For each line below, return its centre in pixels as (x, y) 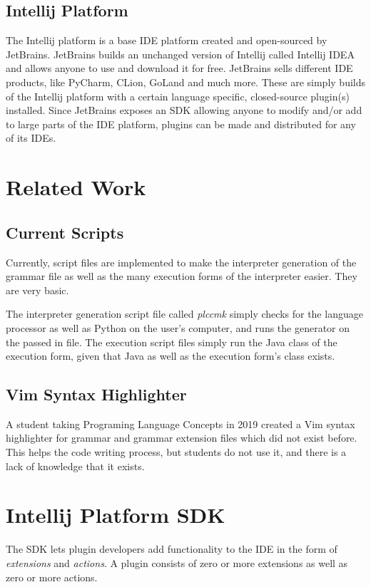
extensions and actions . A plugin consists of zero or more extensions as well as (177, 562)
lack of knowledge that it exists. (75, 466)
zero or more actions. (52, 577)
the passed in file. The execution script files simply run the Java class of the (172, 342)
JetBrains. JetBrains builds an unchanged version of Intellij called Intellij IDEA (180, 54)
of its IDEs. (31, 138)
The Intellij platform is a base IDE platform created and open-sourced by (167, 40)
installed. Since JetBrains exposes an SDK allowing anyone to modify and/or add (184, 110)
